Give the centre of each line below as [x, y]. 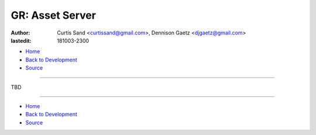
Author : [20, 33]
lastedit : [21, 40]
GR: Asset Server [54, 15]
